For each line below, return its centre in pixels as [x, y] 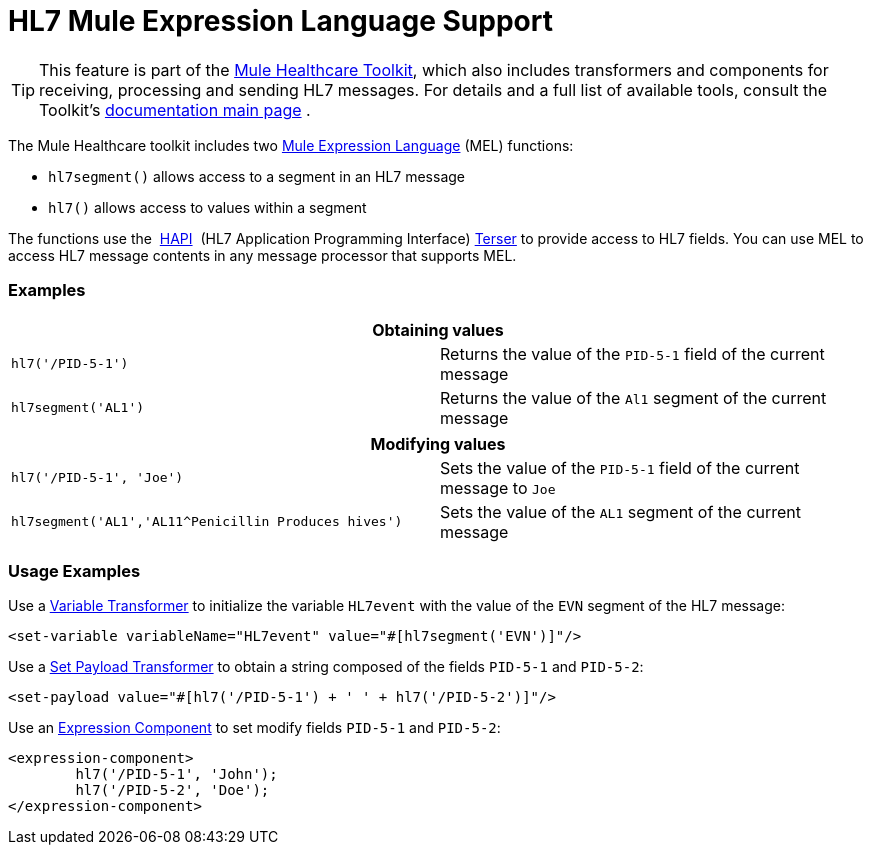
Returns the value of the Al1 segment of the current [633, 397]
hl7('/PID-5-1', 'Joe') [97, 477]
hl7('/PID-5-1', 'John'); [176, 774]
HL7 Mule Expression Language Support [280, 21]
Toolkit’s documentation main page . [175, 109]
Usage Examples [74, 570]
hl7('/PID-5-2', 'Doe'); [172, 790]
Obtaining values [438, 329]
